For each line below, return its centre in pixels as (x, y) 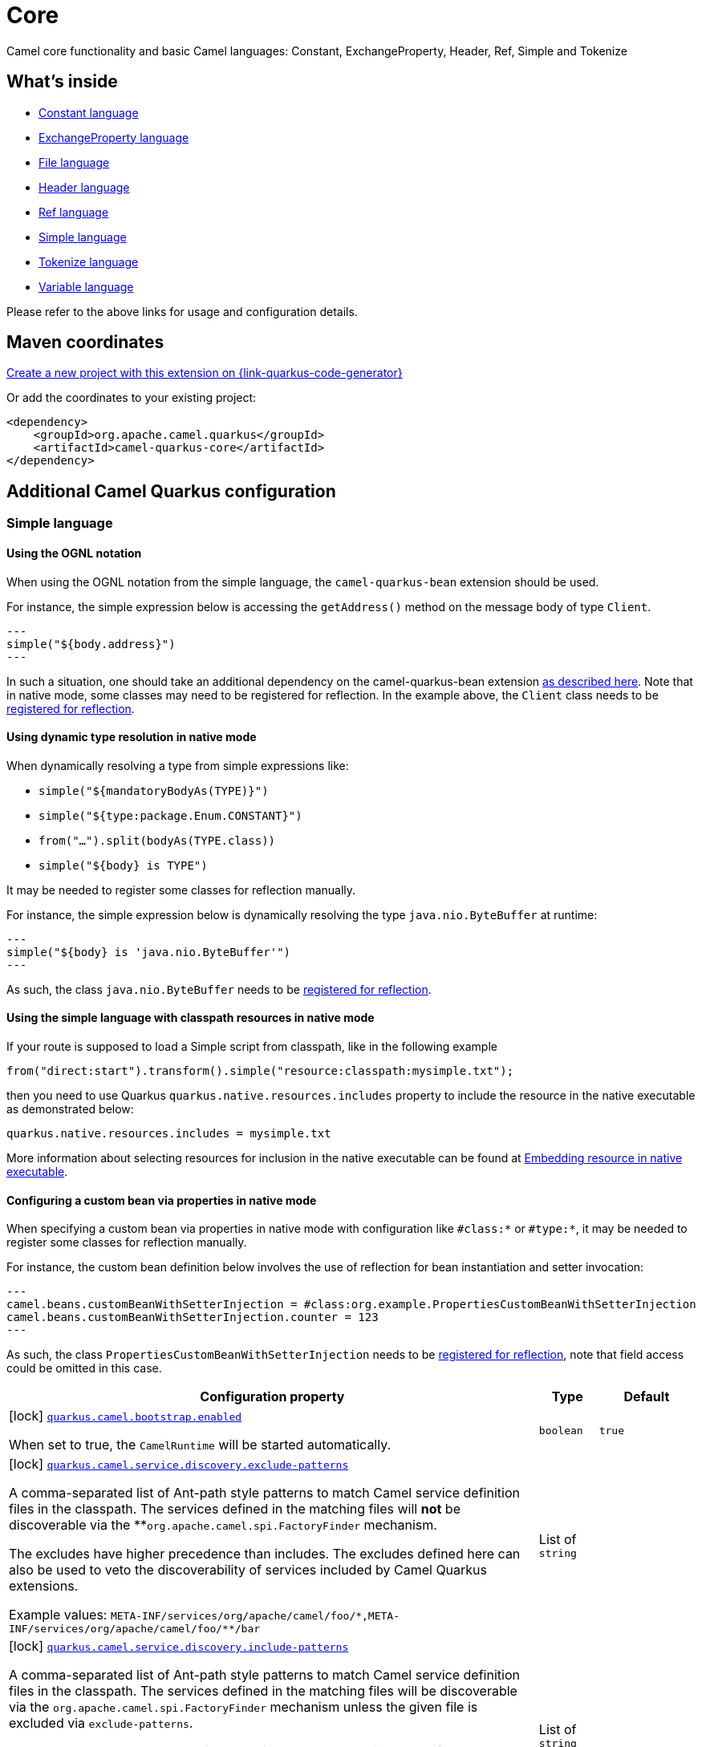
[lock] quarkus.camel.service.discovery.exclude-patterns (179, 1464)
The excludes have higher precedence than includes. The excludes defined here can (265, 1554)
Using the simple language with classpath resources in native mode (191, 1018)
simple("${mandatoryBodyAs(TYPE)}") (154, 790)
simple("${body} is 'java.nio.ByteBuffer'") (149, 952)
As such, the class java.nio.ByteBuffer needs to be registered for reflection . (219, 989)
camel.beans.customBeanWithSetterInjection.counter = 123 (193, 1317)
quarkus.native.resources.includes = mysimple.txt (169, 1133)
